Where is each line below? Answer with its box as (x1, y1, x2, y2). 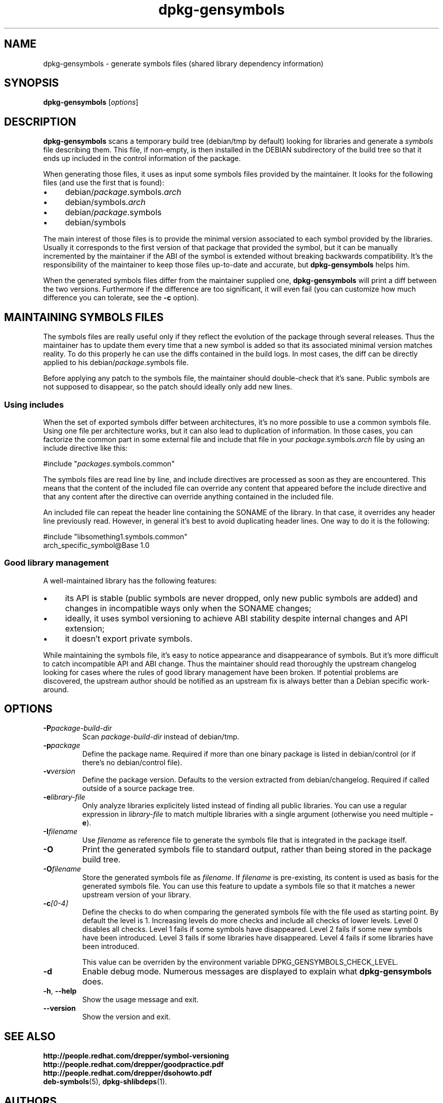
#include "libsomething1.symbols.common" (43, 532, 188, 541)
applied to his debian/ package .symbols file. (43, 358, 189, 367)
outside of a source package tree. (82, 784, 195, 793)
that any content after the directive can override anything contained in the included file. (43, 492, 334, 501)
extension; (65, 623, 105, 634)
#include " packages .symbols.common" (43, 459, 175, 468)
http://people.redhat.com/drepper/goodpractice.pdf (43, 1060, 224, 1069)
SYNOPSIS (4, 76, 59, 90)
